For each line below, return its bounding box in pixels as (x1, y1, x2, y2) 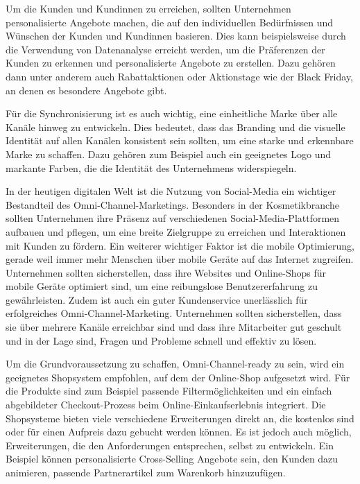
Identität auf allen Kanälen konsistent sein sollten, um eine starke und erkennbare (6, 133, 354, 148)
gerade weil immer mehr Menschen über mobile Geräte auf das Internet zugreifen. (6, 252, 354, 266)
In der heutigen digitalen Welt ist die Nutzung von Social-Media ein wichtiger (6, 184, 336, 198)
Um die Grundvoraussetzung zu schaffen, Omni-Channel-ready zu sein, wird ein (6, 356, 345, 371)
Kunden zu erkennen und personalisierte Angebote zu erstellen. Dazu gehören (6, 55, 336, 70)
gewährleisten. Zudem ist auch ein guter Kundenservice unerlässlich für (6, 292, 308, 306)
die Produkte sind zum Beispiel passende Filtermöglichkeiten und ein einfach (6, 383, 332, 398)
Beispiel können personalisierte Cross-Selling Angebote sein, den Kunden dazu (6, 451, 338, 466)
